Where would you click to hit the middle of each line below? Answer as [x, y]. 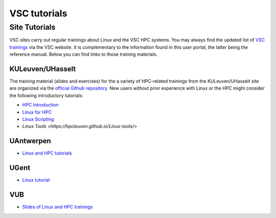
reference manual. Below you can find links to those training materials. [84, 54]
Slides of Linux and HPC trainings [57, 207]
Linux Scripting [38, 119]
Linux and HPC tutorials [47, 153]
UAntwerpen [30, 141]
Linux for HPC [37, 112]
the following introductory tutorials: [47, 95]
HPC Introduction [40, 105]
